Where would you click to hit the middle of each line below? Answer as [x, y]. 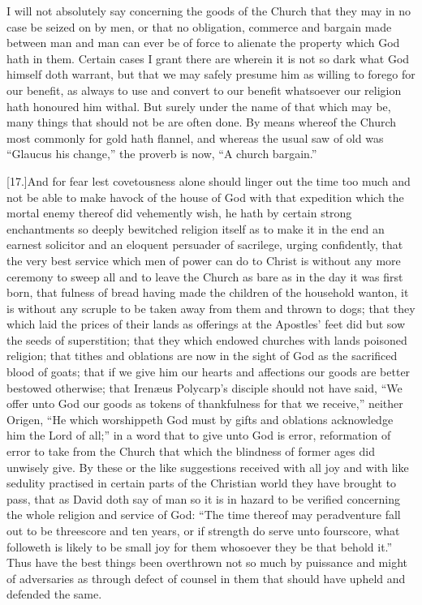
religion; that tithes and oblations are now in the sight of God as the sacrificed [202, 356]
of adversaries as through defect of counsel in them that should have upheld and [206, 578]
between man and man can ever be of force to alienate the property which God [203, 43]
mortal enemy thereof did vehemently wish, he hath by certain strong [179, 213]
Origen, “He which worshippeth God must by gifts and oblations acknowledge [200, 419]
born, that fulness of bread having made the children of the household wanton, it [208, 292]
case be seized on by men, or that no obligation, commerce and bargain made [199, 26]
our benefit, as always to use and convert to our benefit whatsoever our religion [204, 90]
